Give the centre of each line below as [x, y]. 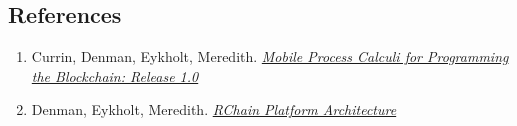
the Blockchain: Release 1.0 [115, 75]
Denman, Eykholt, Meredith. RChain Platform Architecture [214, 109]
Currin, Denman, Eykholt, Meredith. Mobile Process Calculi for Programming [270, 56]
